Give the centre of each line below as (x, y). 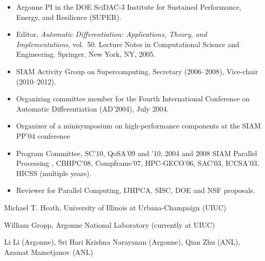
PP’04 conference (43, 135)
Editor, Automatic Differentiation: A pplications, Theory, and (112, 34)
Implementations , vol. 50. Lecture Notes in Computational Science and (128, 44)
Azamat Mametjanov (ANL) (49, 252)
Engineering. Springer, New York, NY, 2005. (86, 54)
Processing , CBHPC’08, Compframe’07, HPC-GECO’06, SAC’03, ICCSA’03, (138, 163)
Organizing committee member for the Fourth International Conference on (133, 99)
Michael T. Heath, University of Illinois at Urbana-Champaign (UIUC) (115, 207)
